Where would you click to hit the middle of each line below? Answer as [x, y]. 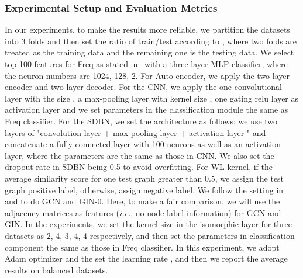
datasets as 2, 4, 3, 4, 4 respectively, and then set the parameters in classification [150, 235]
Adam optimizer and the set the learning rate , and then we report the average [146, 258]
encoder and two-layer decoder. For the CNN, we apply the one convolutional [144, 87]
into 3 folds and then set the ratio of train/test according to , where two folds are [151, 41]
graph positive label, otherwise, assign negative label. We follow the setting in [144, 190]
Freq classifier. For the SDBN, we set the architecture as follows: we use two [141, 121]
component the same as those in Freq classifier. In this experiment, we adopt [142, 247]
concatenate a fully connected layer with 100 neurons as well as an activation [143, 144]
